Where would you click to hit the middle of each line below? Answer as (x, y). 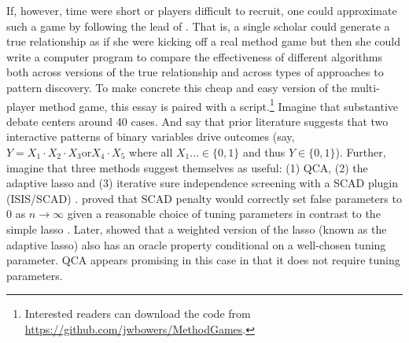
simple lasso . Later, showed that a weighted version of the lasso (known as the (197, 229)
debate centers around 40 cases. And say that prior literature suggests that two (197, 121)
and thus (264, 152)
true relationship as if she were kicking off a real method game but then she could (203, 41)
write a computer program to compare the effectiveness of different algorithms (195, 56)
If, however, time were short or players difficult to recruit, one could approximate (202, 10)
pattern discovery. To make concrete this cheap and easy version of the (177, 87)
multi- (365, 87)
